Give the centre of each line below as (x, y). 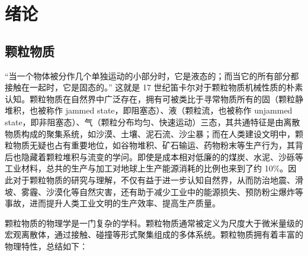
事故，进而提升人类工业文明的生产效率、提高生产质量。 (113, 203)
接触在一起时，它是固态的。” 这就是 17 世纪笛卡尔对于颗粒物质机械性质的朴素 (154, 87)
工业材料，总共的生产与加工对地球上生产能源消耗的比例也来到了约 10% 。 (147, 168)
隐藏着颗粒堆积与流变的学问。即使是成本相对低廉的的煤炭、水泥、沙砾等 (162, 156)
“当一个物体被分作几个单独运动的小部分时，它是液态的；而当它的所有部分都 (152, 75)
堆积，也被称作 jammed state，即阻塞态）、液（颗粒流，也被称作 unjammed (149, 110)
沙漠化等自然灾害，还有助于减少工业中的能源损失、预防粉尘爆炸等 (174, 191)
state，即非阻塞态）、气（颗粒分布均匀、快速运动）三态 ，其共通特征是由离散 (153, 121)
